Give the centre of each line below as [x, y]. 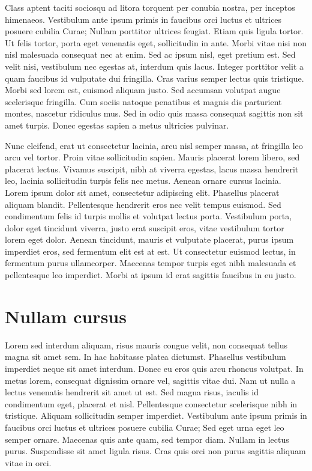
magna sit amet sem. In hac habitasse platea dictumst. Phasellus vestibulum [145, 357]
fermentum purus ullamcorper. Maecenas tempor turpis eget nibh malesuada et [151, 263]
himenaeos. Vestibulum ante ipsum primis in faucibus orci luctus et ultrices [143, 19]
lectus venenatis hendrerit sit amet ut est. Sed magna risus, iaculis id [132, 392]
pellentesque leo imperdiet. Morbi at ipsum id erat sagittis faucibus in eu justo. [151, 275]
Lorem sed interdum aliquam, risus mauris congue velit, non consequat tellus [146, 345]
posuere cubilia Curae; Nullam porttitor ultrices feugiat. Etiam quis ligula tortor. [154, 31]
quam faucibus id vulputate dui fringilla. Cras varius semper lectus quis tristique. [154, 78]
